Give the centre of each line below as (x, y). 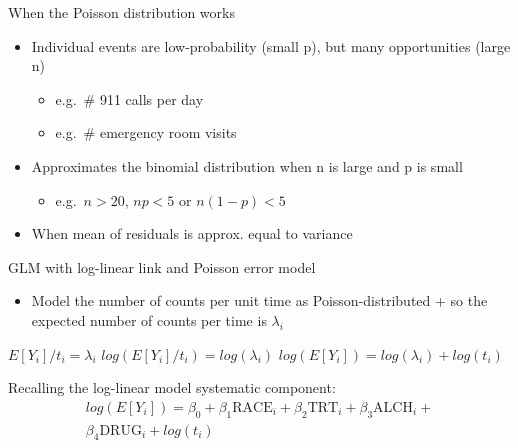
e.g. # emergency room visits (146, 132)
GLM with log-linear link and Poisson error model (162, 266)
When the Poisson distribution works (121, 12)
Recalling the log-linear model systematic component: (172, 387)
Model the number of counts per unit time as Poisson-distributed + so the (259, 300)
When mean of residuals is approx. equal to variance (192, 233)
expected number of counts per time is (149, 319)
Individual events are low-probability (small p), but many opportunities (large (271, 45)
